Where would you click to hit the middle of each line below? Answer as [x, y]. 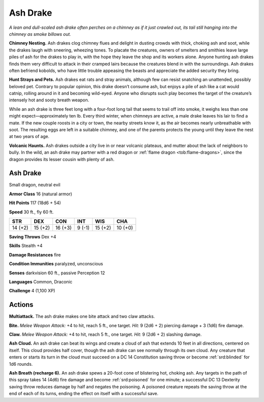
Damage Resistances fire [35, 255]
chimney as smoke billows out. [40, 34]
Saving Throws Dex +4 [33, 237]
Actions [21, 305]
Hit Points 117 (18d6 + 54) [35, 203]
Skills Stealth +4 [26, 246]
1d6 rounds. [21, 364]
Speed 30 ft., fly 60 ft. [31, 212]
